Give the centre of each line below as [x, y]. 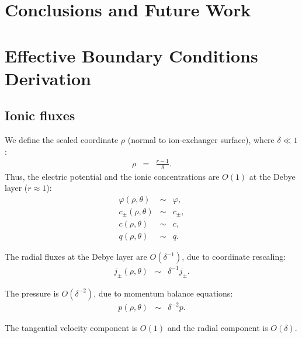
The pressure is [32, 293]
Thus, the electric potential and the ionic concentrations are [112, 176]
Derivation [48, 78]
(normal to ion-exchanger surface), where [201, 140]
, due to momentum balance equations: [163, 293]
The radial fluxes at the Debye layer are [76, 257]
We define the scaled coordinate [62, 140]
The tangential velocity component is [71, 328]
